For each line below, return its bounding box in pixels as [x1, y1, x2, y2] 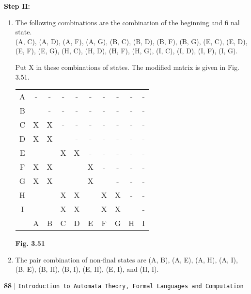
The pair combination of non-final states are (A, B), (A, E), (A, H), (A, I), [15, 254, 238, 264]
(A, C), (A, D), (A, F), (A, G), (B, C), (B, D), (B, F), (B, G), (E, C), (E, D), [15, 36, 248, 46]
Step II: [4, 1, 31, 11]
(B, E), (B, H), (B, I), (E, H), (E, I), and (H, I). [15, 264, 159, 274]
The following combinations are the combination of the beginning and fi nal [15, 17, 240, 27]
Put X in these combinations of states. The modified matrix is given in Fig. [15, 62, 239, 72]
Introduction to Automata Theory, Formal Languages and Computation [18, 282, 244, 290]
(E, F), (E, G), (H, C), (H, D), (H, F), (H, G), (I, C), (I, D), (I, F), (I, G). [15, 46, 238, 56]
